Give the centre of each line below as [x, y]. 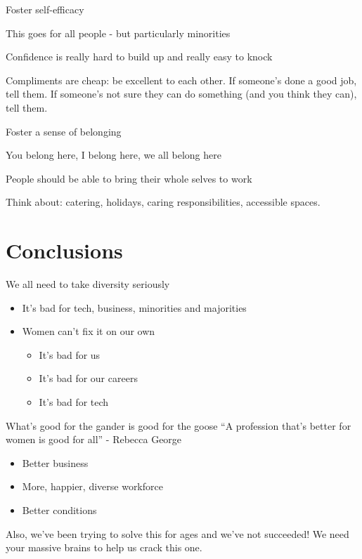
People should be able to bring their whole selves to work [129, 178]
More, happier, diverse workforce [92, 486]
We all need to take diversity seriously [88, 284]
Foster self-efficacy [45, 9]
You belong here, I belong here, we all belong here [114, 155]
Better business [55, 462]
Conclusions [64, 250]
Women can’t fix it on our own [89, 331]
